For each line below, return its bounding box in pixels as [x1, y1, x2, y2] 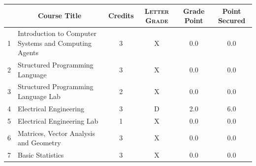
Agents [18, 47, 39, 58]
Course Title [37, 10, 82, 21]
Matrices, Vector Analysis [18, 128, 96, 138]
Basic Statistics [18, 149, 64, 160]
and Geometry [18, 137, 61, 148]
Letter [144, 5, 169, 16]
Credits [108, 10, 134, 21]
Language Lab [18, 91, 61, 101]
